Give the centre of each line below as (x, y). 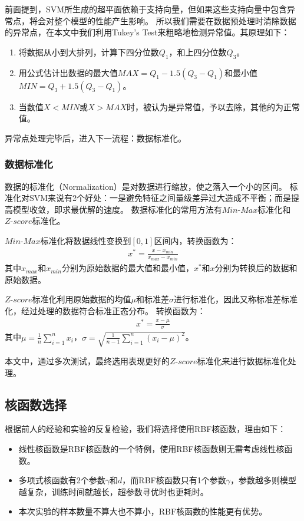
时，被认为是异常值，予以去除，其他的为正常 (213, 106)
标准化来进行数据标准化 (242, 360)
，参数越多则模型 (263, 480)
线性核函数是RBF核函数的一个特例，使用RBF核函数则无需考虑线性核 (151, 448)
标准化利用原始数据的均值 (82, 299)
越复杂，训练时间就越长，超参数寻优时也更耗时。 (113, 491)
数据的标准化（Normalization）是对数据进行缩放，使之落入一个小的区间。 (146, 186)
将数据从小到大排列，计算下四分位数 (89, 52)
